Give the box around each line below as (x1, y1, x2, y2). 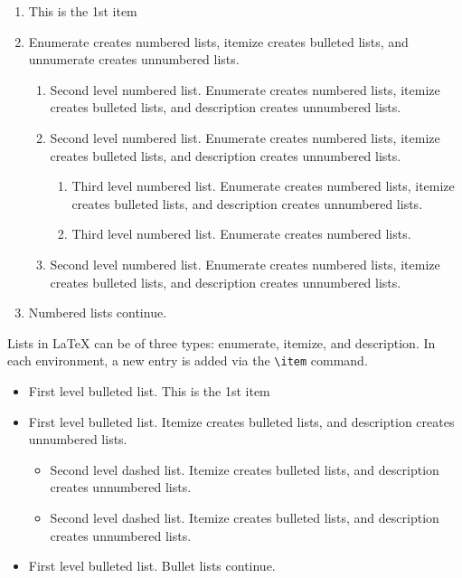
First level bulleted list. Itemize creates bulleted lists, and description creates (28, 412, 455, 431)
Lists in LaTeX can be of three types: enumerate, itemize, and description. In (7, 333, 436, 352)
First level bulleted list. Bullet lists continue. (28, 556, 276, 575)
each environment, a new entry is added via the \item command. (7, 351, 368, 370)
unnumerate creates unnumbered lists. (28, 50, 240, 69)
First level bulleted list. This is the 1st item (28, 381, 270, 400)
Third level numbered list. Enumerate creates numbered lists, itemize (71, 176, 455, 195)
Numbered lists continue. (28, 303, 167, 322)
